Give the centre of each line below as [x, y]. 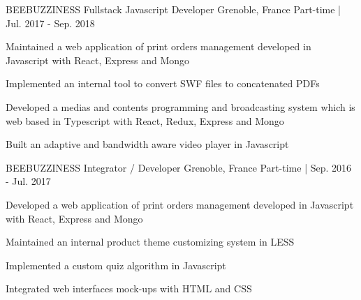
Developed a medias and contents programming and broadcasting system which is [180, 106]
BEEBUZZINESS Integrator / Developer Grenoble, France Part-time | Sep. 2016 [179, 167]
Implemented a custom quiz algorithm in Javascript [116, 265]
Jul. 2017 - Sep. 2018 [50, 23]
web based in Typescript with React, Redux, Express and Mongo [145, 120]
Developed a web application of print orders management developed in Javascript [180, 204]
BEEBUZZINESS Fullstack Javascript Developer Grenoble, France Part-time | [174, 9]
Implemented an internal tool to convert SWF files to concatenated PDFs [163, 83]
